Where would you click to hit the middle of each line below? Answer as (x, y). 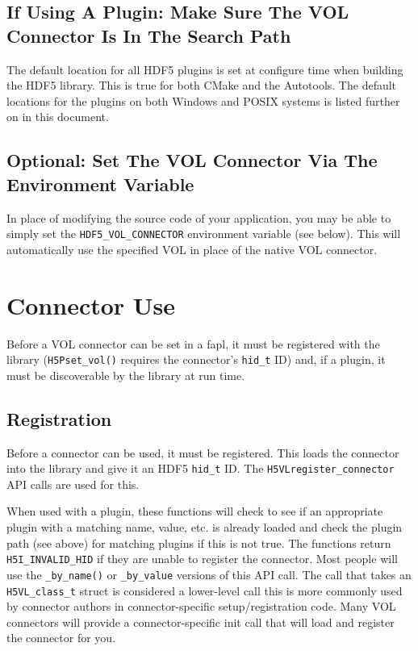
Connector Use (91, 305)
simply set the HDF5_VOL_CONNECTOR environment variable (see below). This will (204, 234)
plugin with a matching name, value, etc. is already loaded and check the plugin (205, 527)
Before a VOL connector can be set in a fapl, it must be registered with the (193, 343)
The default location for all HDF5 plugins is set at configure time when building (205, 69)
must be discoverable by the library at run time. (126, 375)
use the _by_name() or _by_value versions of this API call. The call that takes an (209, 574)
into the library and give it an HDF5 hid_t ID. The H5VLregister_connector (201, 468)
